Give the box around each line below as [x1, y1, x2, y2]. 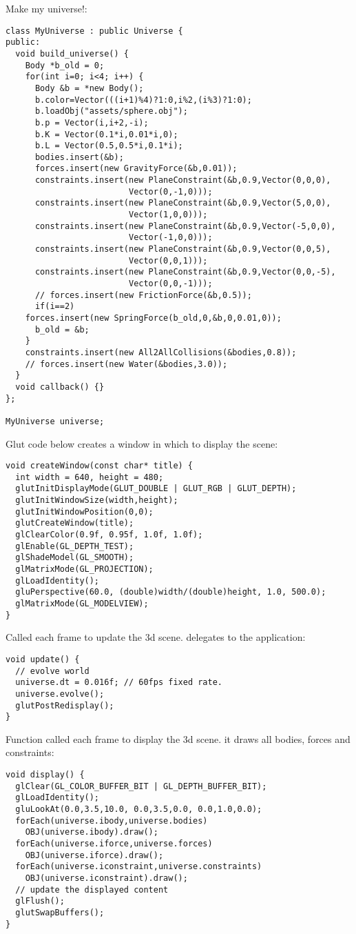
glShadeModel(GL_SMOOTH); [15, 553, 134, 563]
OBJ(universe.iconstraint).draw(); [25, 873, 188, 883]
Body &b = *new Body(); [34, 83, 144, 93]
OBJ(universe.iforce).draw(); [25, 850, 164, 860]
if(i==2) [34, 301, 75, 312]
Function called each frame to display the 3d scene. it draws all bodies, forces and [6, 731, 350, 746]
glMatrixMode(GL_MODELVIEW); [15, 599, 149, 609]
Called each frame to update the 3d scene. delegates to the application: [6, 630, 306, 644]
